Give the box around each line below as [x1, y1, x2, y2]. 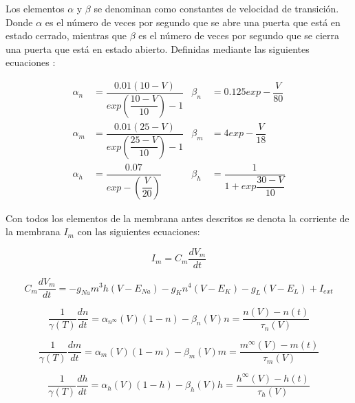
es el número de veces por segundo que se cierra [138, 28, 339, 43]
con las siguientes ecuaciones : [77, 224, 200, 239]
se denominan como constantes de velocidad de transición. [94, 1, 339, 15]
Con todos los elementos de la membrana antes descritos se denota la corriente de [6, 210, 349, 225]
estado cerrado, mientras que [6, 28, 127, 43]
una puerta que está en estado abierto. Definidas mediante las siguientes [6, 41, 310, 56]
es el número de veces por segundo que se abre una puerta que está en [45, 14, 341, 29]
